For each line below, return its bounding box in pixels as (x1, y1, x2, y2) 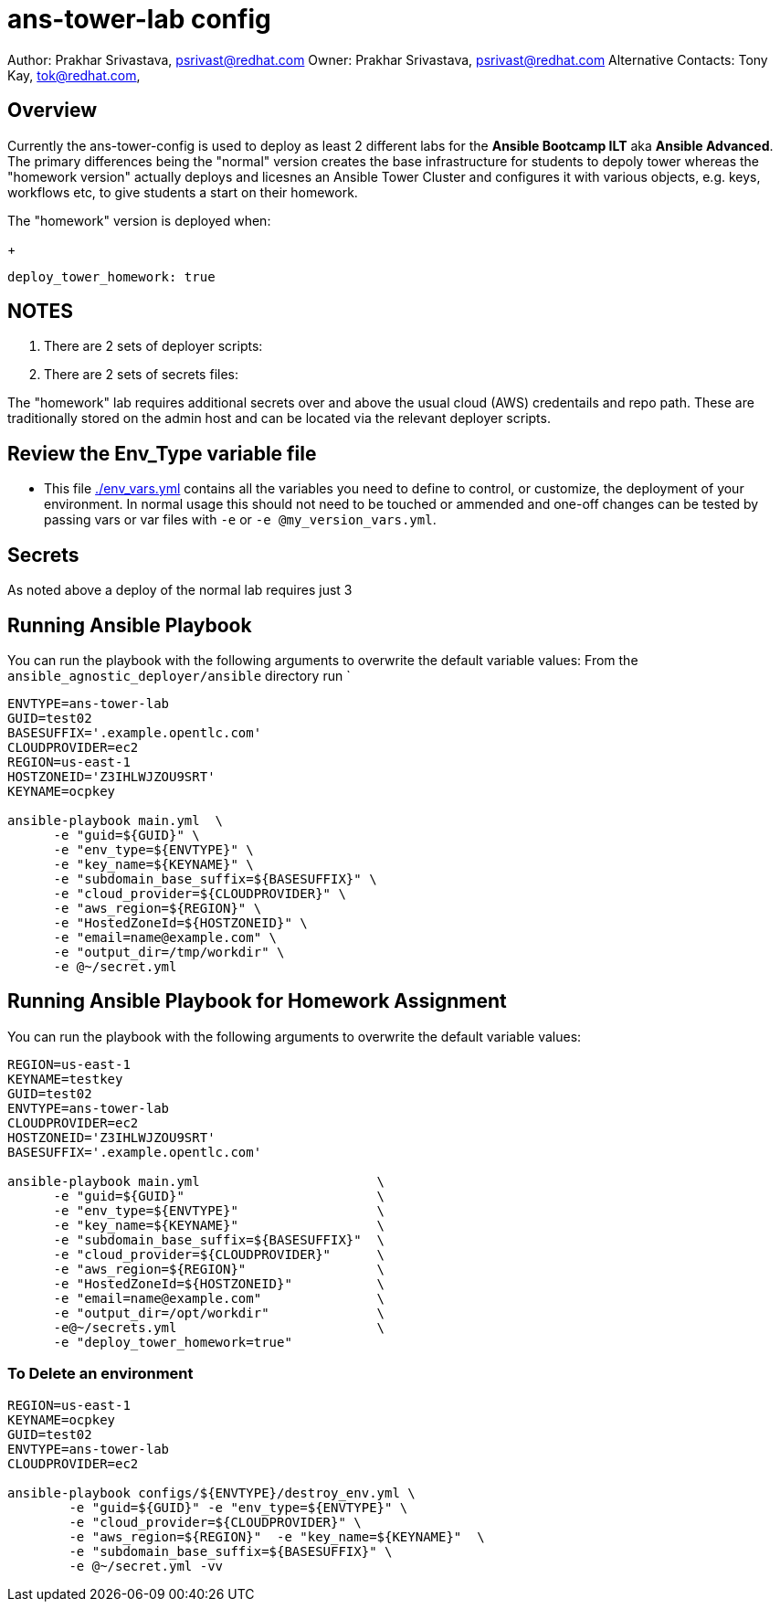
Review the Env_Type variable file (7, 441, 317, 465)
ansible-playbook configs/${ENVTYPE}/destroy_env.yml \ (7, 1485, 416, 1500)
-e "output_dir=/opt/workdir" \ (53, 1305, 385, 1320)
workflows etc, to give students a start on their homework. (7, 184, 358, 200)
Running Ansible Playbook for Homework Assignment (7, 990, 507, 1013)
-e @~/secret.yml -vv (69, 1558, 224, 1573)
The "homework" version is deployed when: (7, 212, 271, 228)
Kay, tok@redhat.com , (7, 67, 141, 83)
